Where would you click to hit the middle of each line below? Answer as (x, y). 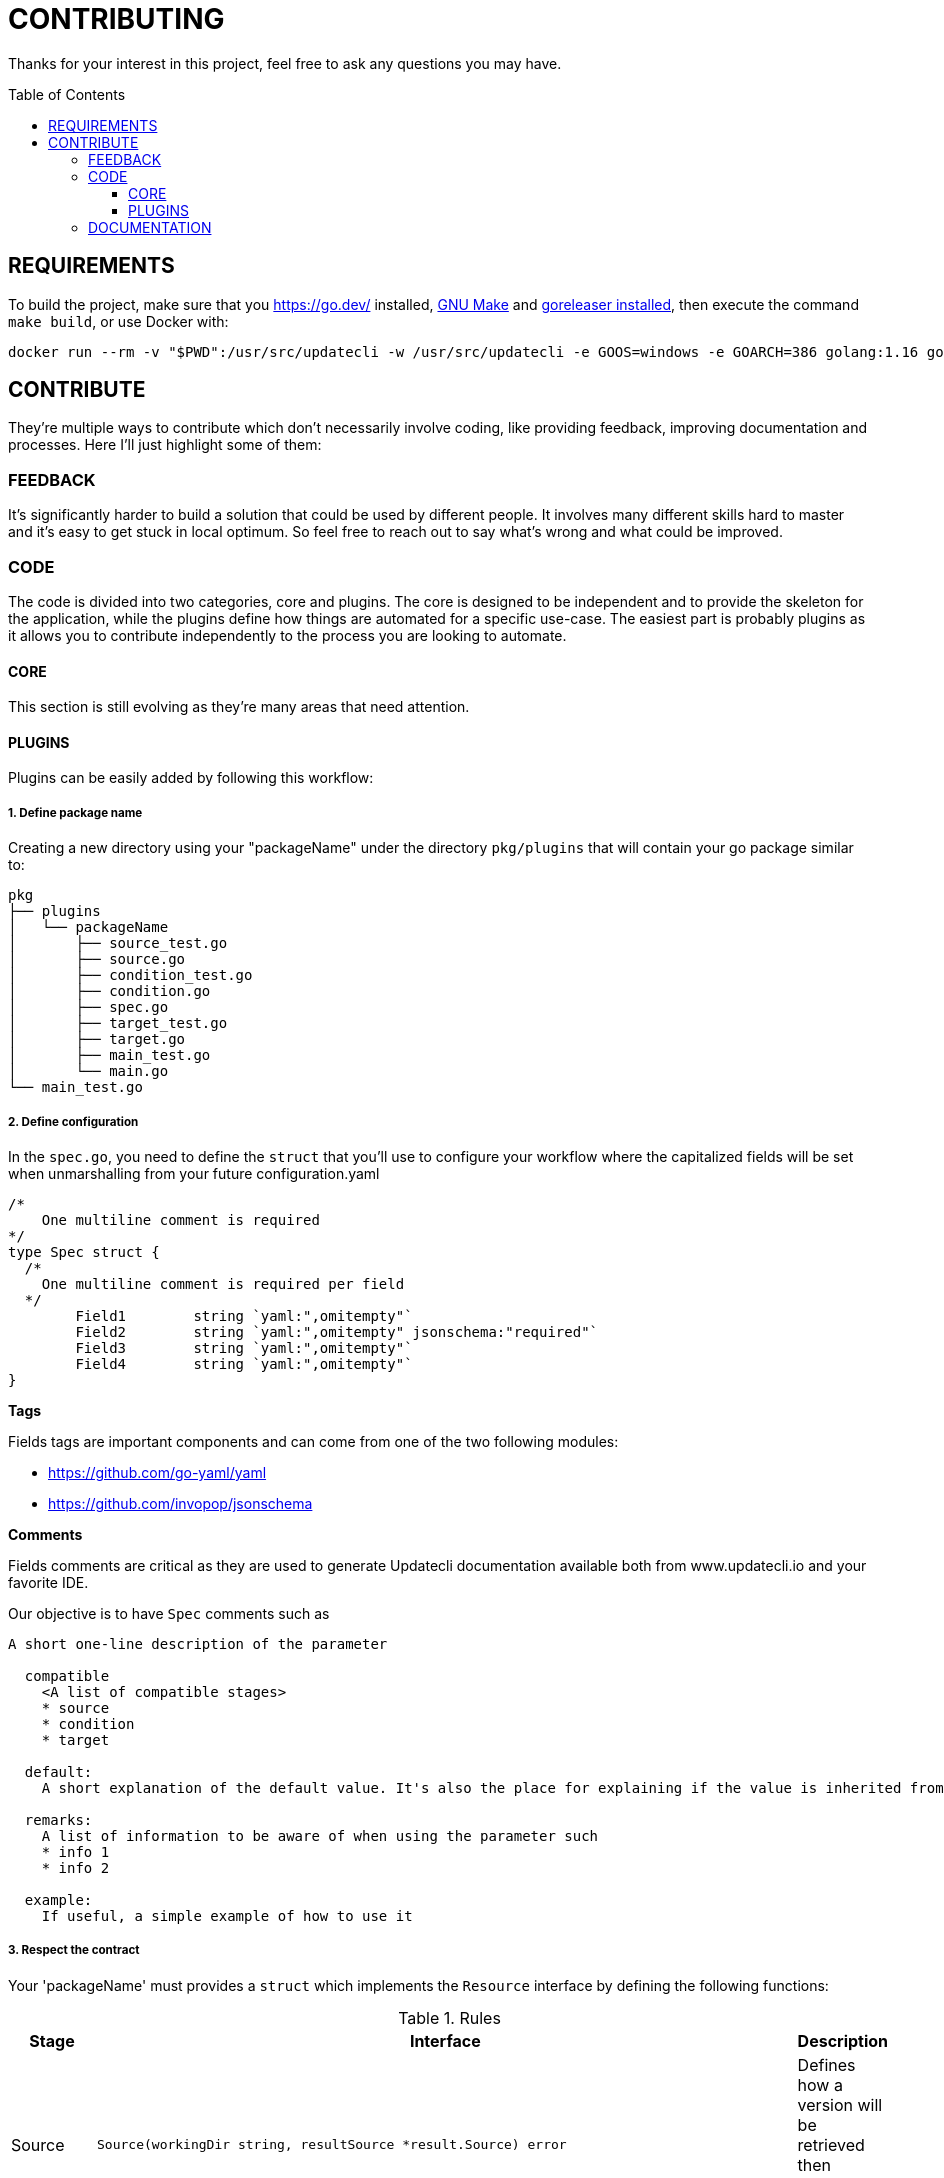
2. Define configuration (73, 1121)
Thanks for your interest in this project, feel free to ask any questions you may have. (285, 63)
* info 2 (75, 1867)
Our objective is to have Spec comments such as (169, 1613)
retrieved (831, 2144)
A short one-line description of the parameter (198, 1643)
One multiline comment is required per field (223, 1283)
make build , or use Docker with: (118, 321)
